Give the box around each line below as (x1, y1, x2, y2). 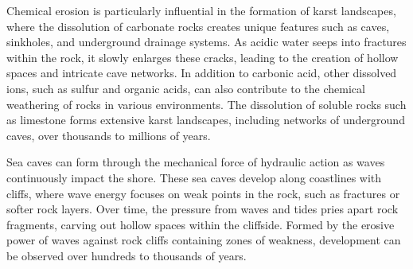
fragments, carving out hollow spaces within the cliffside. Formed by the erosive (6, 216, 395, 232)
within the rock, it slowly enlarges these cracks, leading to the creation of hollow (6, 49, 399, 65)
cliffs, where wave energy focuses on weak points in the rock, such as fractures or (6, 185, 400, 201)
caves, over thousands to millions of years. (6, 127, 211, 143)
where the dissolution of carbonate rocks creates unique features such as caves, (6, 18, 390, 34)
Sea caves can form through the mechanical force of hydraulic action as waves (6, 154, 385, 170)
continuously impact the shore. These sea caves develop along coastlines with (6, 169, 382, 185)
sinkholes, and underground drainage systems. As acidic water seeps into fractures (6, 33, 407, 50)
